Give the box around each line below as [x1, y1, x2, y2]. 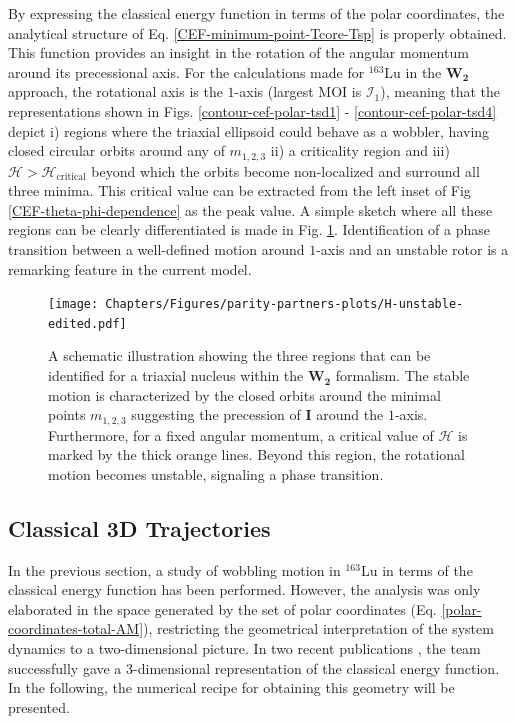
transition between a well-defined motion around [8, 238, 305, 259]
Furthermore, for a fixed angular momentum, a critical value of [48, 424, 434, 445]
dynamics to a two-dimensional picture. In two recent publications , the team [8, 638, 481, 659]
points [48, 404, 86, 425]
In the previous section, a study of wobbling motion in [8, 559, 341, 580]
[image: [48, 297, 99, 312]
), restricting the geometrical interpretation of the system [143, 618, 494, 639]
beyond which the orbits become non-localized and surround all [91, 160, 480, 181]
